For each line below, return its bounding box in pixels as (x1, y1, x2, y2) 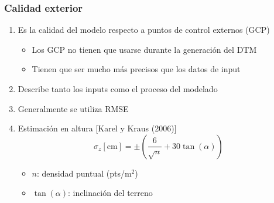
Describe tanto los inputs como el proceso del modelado (18, 83, 218, 94)
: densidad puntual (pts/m (37, 167, 132, 179)
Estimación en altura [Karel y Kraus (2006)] (18, 122, 177, 134)
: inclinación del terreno (68, 187, 153, 199)
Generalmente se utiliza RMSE (18, 102, 129, 114)
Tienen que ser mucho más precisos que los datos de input (32, 63, 241, 75)
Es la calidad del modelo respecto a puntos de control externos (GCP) (18, 23, 270, 36)
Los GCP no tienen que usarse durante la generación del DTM (32, 43, 257, 55)
